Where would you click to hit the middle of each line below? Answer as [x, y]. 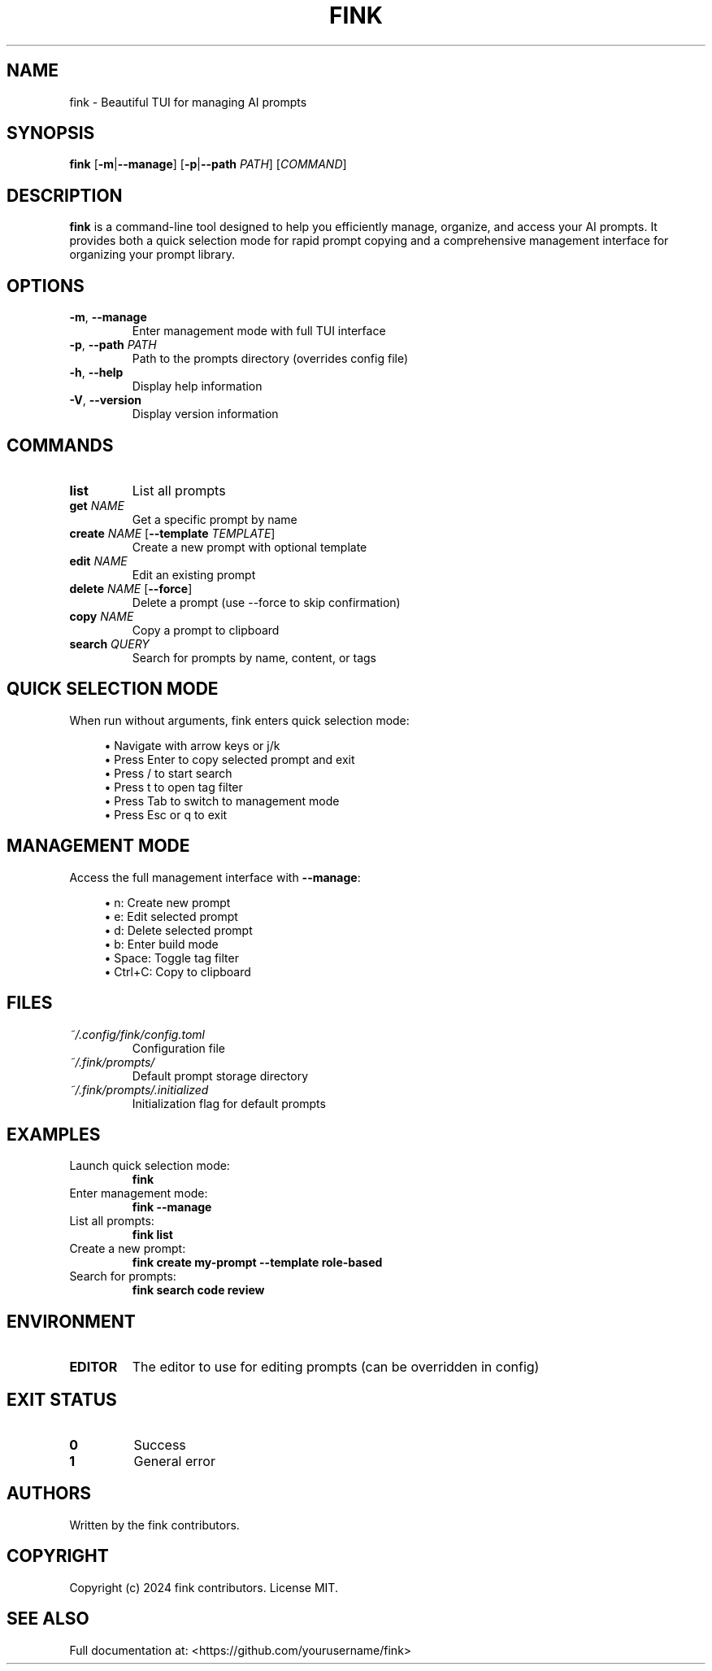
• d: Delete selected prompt [178, 930]
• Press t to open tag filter [174, 787]
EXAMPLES [54, 1134]
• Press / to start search [168, 773]
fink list [152, 1235]
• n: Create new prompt [167, 902]
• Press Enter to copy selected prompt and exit [230, 759]
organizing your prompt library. [152, 255]
